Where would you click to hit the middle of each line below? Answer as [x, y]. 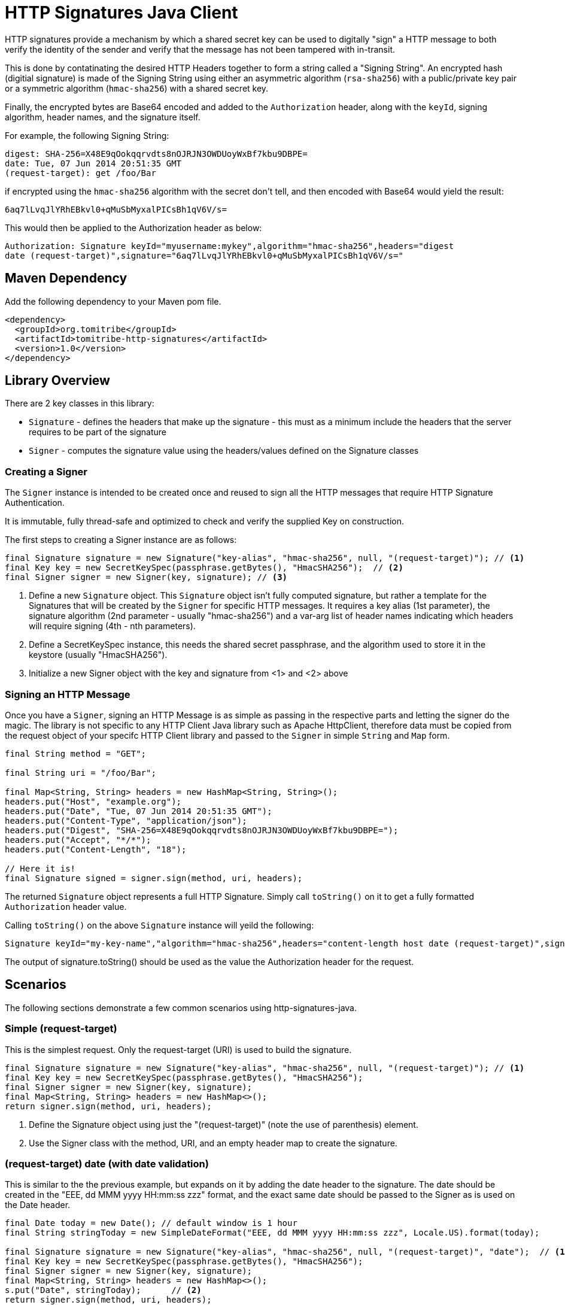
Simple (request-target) [61, 1029]
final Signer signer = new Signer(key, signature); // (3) [146, 577]
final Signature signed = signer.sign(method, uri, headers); [154, 878]
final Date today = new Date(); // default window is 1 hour [151, 1223]
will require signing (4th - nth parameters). [112, 626]
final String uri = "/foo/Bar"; [81, 773]
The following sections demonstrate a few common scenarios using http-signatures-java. [181, 1007]
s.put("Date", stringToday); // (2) [103, 1290]
